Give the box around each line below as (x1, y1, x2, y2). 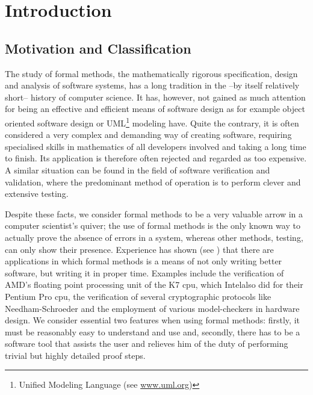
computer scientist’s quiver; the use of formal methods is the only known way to (5, 219, 300, 232)
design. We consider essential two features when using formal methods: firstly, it (5, 314, 300, 326)
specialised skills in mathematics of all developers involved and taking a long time (5, 140, 306, 152)
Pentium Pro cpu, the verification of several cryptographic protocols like (5, 290, 271, 302)
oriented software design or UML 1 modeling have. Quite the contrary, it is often (5, 114, 299, 129)
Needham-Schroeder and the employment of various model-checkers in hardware (5, 302, 300, 314)
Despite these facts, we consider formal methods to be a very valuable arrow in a (5, 207, 303, 220)
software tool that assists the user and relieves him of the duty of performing (5, 337, 288, 350)
